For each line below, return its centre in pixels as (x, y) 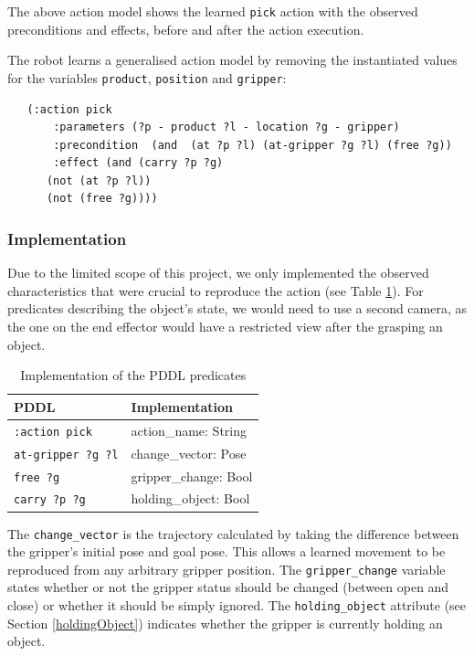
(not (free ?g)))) (102, 199)
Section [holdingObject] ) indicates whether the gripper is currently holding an (225, 623)
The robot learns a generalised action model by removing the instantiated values (232, 60)
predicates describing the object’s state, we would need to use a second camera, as (237, 308)
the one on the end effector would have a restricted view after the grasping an (225, 327)
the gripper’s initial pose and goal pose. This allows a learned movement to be (226, 551)
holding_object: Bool (190, 498)
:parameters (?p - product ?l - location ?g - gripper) (226, 127)
